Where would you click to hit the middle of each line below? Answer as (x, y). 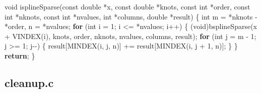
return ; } (20, 55)
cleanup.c (29, 82)
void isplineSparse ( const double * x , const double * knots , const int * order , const (127, 6)
